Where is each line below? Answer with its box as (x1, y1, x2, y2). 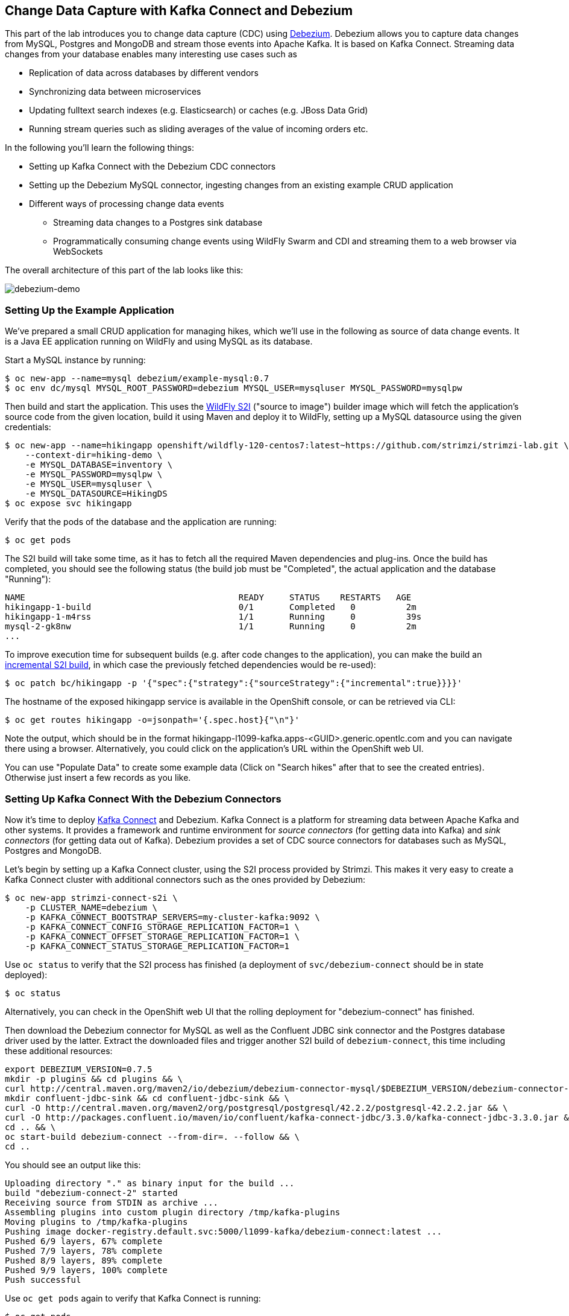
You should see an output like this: (5, 1159, 141, 1170)
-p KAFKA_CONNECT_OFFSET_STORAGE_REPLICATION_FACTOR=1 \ (25, 931, 300, 941)
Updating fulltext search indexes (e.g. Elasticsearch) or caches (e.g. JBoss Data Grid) (29, 105, 368, 116)
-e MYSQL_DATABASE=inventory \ (25, 460, 173, 470)
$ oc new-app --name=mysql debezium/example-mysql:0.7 (5, 374, 269, 384)
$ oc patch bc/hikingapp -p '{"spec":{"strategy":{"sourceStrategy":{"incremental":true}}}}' (5, 678, 462, 688)
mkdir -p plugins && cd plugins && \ (5, 1073, 183, 1084)
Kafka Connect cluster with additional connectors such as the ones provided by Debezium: (5, 874, 366, 885)
